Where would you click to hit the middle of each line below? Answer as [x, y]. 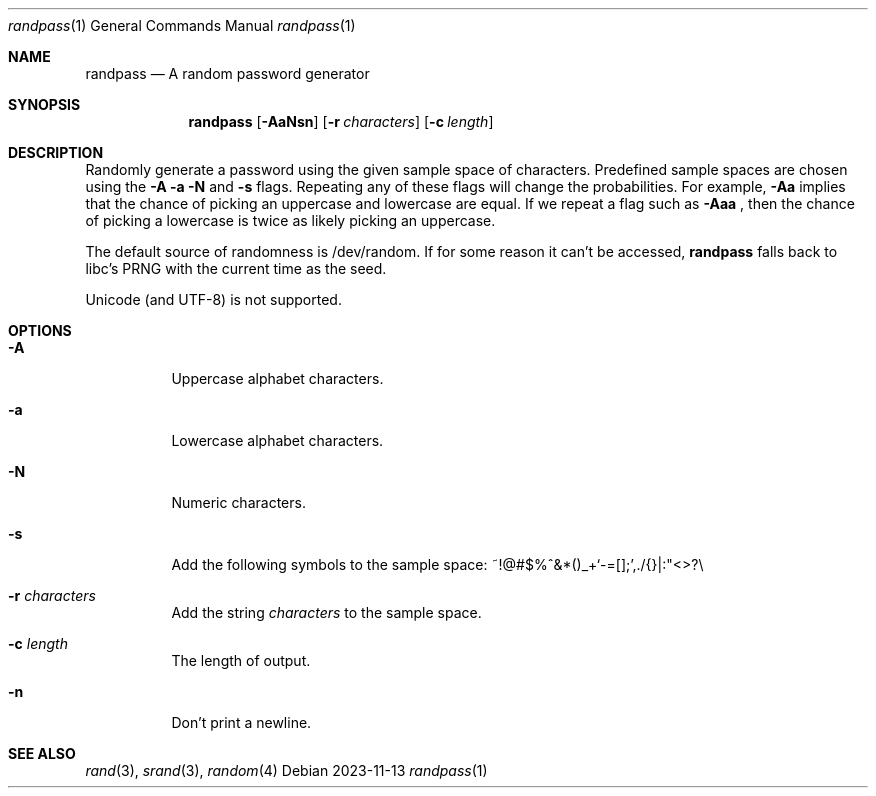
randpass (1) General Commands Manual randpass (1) [182, 25]
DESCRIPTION [56, 152]
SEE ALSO [42, 753]
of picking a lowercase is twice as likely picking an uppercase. [290, 220]
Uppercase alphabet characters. [277, 378]
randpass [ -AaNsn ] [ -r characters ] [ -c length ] [341, 121]
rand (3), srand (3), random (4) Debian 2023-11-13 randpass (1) [286, 770]
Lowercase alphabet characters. [277, 440]
